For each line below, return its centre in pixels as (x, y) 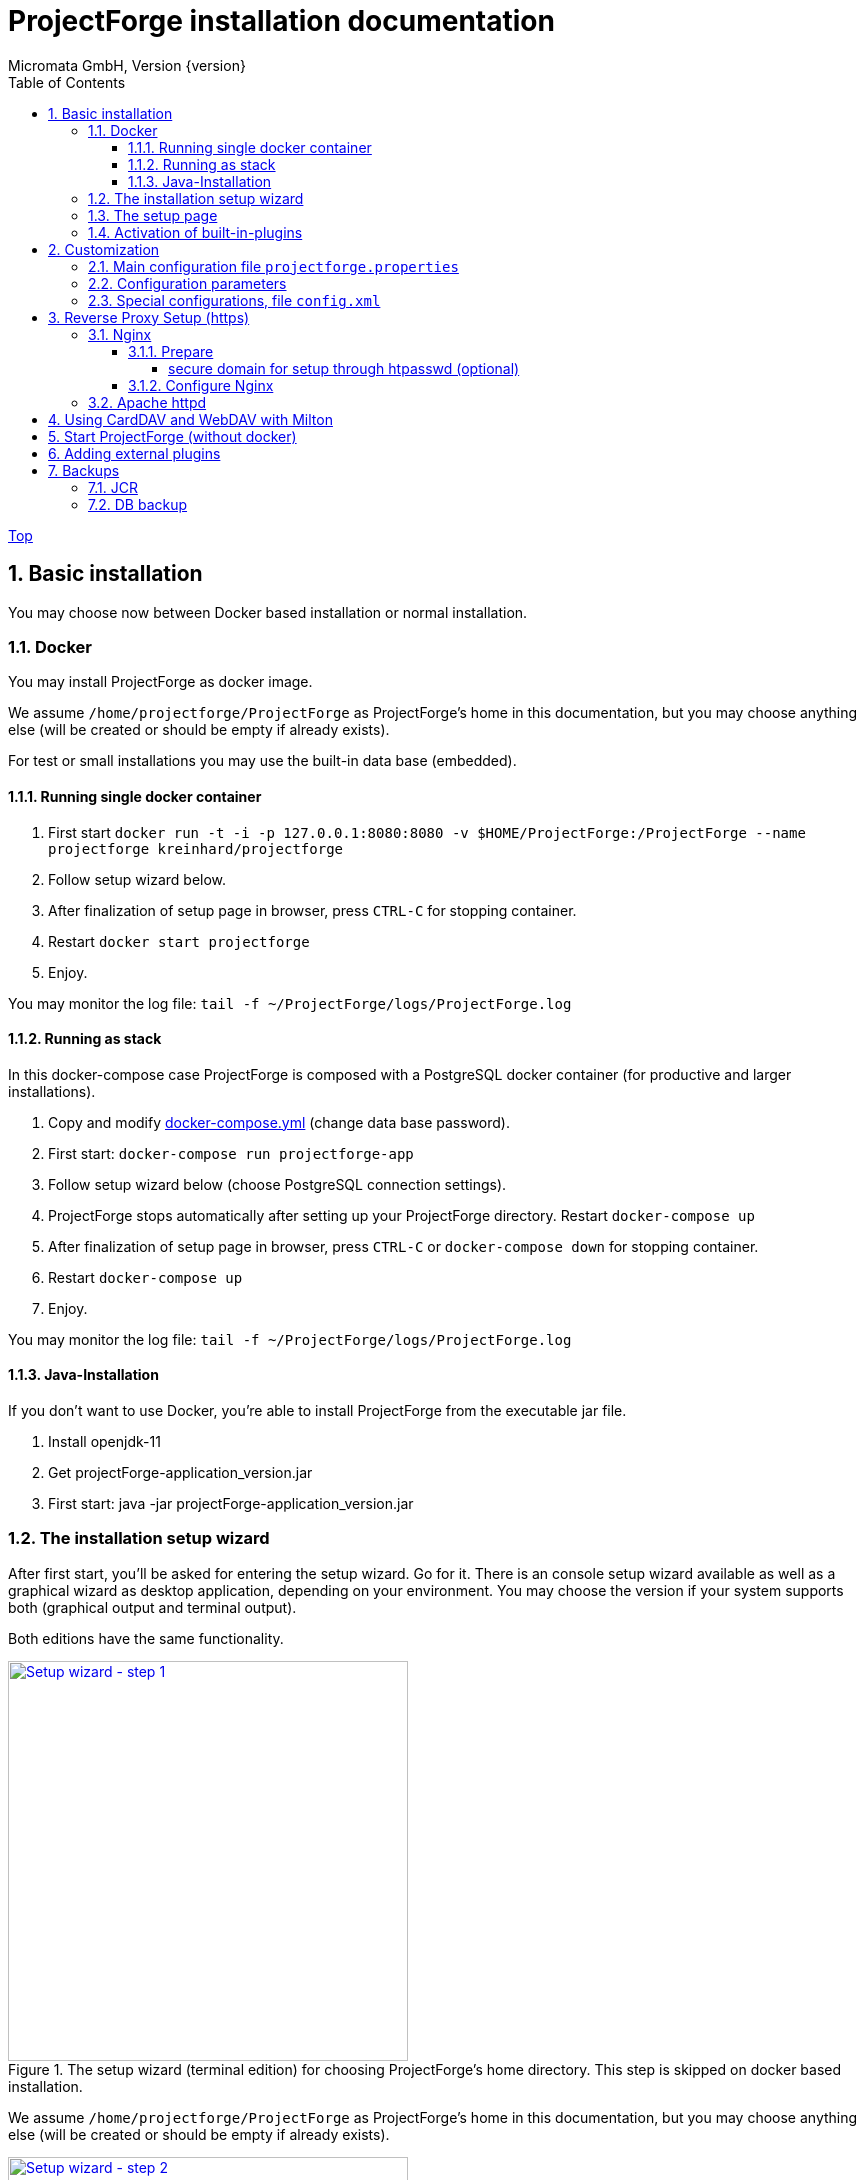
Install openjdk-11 (104, 1441)
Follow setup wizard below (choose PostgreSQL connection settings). (277, 1184)
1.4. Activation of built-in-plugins (195, 232)
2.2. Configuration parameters (187, 283)
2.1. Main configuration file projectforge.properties (273, 266)
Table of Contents (67, 82)
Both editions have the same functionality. (146, 1638)
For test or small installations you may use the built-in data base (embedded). (262, 761)
